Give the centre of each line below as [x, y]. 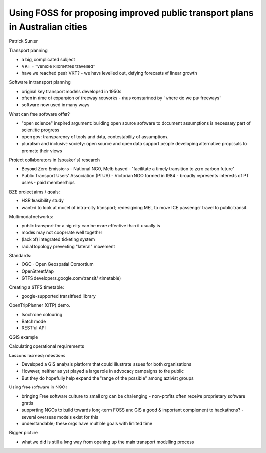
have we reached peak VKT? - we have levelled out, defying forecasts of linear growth [109, 73]
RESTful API [34, 328]
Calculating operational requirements [47, 346]
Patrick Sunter [24, 41]
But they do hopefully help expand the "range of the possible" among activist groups [108, 378]
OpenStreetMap [38, 271]
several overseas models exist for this [60, 417]
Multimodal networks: [31, 216]
